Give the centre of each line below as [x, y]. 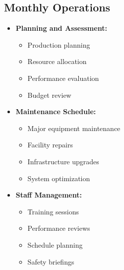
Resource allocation [57, 61]
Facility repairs [50, 145]
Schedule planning [55, 244]
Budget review [49, 95]
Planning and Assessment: [61, 28]
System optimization [59, 178]
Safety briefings [51, 261]
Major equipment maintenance [74, 128]
